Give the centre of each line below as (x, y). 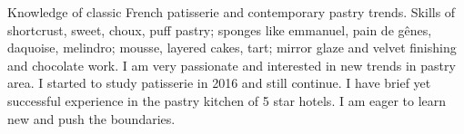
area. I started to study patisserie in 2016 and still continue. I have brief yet (219, 83)
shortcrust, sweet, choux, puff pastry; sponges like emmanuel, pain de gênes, (220, 29)
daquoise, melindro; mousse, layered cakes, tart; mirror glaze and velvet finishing (232, 48)
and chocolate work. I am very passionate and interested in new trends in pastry (232, 65)
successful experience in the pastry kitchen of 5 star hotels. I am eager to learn (227, 100)
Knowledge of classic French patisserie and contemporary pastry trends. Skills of (232, 12)
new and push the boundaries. (91, 118)
